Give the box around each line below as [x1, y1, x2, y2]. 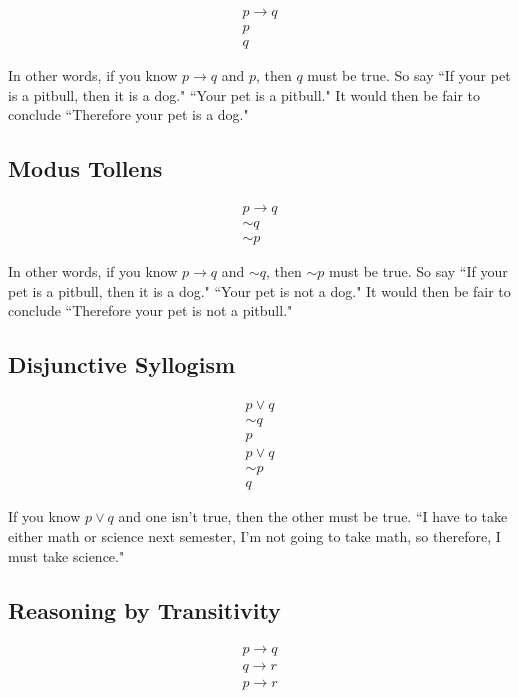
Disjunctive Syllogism [8, 349, 236, 380]
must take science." [8, 545, 125, 566]
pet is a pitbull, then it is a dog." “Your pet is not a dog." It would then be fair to [8, 280, 511, 301]
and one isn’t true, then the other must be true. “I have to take [118, 506, 508, 527]
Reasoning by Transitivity [8, 594, 281, 625]
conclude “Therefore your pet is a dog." [8, 104, 249, 125]
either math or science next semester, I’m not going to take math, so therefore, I [8, 525, 501, 546]
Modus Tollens [8, 153, 163, 184]
